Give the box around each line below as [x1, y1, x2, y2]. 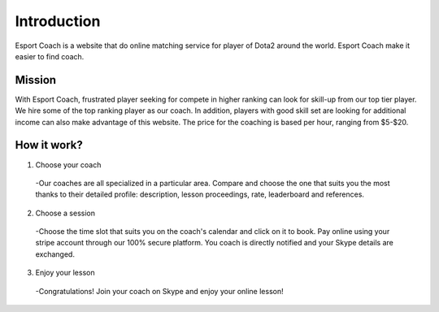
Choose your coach [35, 159, 102, 170]
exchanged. [35, 249, 75, 259]
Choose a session [35, 208, 95, 218]
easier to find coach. [15, 51, 85, 61]
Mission [15, 73, 57, 87]
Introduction [15, 12, 101, 30]
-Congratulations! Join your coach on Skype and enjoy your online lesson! [35, 286, 284, 296]
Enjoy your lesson [35, 268, 95, 278]
